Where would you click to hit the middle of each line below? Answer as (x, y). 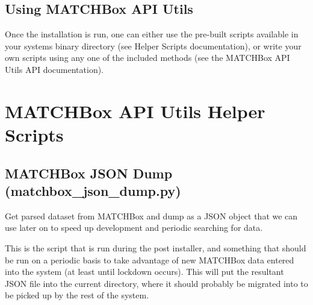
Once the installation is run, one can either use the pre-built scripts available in (152, 34)
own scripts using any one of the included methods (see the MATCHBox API (147, 58)
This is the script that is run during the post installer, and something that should (156, 247)
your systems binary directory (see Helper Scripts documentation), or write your (153, 46)
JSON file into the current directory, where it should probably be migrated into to (156, 283)
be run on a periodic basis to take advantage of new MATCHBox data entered (150, 259)
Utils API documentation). (54, 69)
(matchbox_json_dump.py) (93, 190)
